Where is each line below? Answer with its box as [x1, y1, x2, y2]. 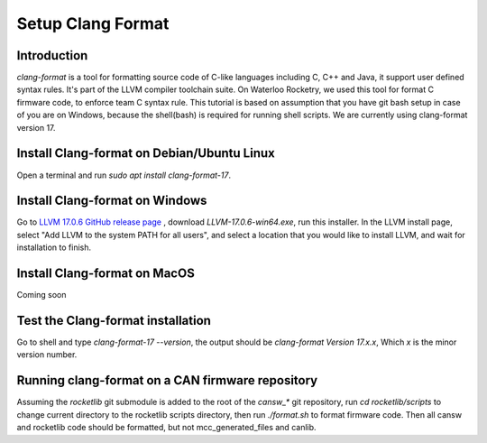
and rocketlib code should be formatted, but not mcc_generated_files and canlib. [16, 422, 317, 433]
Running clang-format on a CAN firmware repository [16, 373, 318, 388]
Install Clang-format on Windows [16, 193, 207, 208]
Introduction [16, 48, 88, 63]
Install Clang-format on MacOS [16, 266, 196, 281]
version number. [16, 349, 78, 360]
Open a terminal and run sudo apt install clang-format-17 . [16, 170, 232, 180]
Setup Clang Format [16, 14, 170, 33]
